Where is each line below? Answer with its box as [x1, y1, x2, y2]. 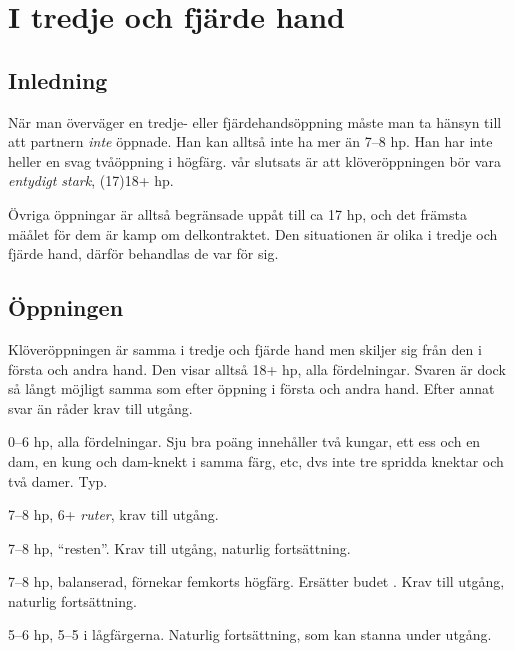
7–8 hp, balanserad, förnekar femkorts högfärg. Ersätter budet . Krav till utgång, [8, 571, 505, 592]
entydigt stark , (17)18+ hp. [8, 170, 174, 191]
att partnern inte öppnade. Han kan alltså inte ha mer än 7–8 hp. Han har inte [8, 131, 493, 152]
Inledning [8, 64, 108, 95]
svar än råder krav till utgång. [8, 397, 193, 418]
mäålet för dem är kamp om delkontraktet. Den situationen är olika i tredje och [8, 223, 498, 244]
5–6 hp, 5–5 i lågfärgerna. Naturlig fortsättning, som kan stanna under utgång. [8, 624, 492, 645]
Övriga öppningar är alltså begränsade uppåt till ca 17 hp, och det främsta [8, 203, 467, 224]
